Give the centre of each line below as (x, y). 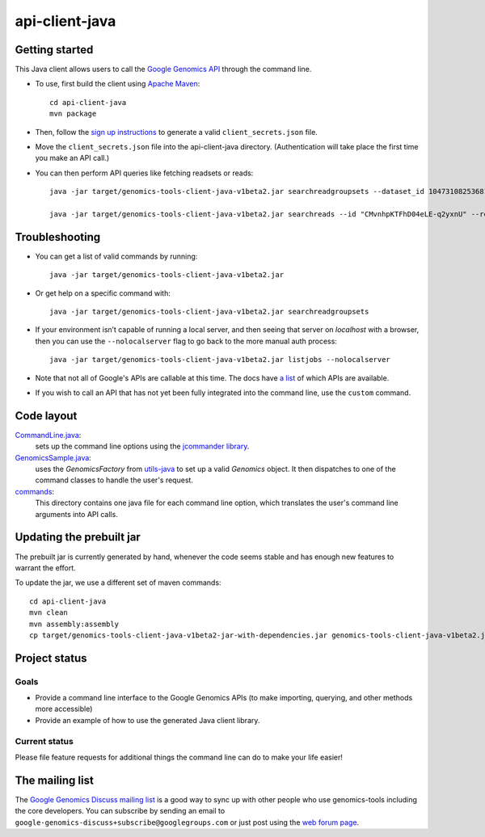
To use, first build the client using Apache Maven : (118, 84)
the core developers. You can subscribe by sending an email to (120, 811)
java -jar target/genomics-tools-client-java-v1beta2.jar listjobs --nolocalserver (220, 360)
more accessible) (64, 709)
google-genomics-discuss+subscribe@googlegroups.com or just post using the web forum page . (187, 822)
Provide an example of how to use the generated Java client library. (148, 720)
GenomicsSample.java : (53, 457)
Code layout (46, 416)
